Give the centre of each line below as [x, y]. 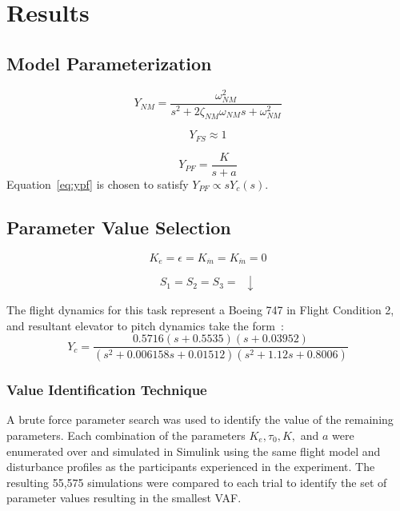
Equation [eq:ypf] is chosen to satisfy [98, 184]
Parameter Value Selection [119, 227]
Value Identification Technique [107, 390]
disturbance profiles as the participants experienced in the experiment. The [191, 467]
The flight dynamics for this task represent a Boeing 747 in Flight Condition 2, [200, 310]
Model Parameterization [109, 63]
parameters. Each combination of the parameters [126, 435]
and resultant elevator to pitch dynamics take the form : [145, 325]
